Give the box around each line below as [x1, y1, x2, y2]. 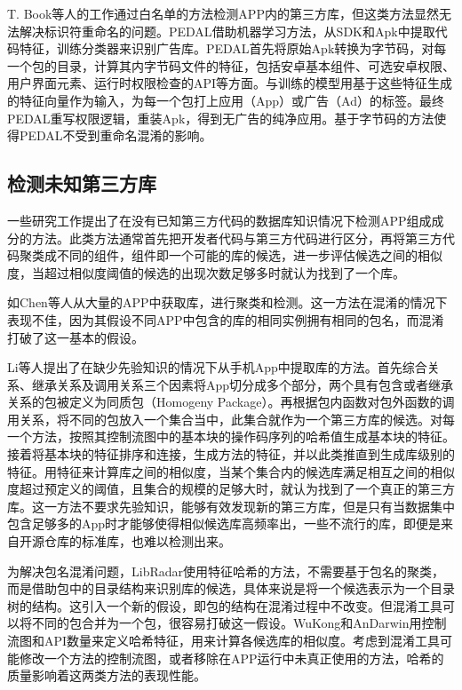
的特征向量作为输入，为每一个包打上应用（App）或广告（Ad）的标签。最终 [7, 91, 444, 109]
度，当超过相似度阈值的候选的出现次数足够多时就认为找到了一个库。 [7, 263, 405, 282]
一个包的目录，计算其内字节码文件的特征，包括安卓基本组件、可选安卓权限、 [7, 56, 455, 75]
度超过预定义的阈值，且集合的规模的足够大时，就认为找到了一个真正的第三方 [7, 480, 455, 498]
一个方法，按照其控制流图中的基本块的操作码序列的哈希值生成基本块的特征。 [7, 427, 455, 446]
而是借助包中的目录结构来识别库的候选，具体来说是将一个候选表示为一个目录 [7, 579, 455, 598]
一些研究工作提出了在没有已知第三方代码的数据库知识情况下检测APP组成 [7, 210, 432, 229]
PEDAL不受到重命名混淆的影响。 [19, 126, 212, 145]
